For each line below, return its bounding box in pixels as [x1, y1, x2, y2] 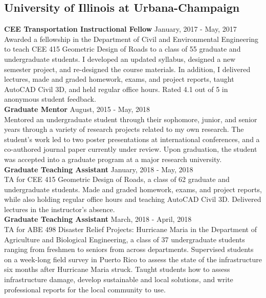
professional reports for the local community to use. [4, 284, 166, 294]
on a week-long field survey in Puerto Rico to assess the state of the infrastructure [4, 254, 262, 264]
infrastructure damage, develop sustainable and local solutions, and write [4, 274, 233, 285]
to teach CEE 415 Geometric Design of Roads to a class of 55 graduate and [4, 43, 241, 54]
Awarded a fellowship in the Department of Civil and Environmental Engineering [4, 33, 259, 44]
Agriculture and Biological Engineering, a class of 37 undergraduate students [4, 234, 245, 244]
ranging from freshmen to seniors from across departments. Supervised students [4, 244, 254, 255]
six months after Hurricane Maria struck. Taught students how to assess [4, 264, 230, 274]
